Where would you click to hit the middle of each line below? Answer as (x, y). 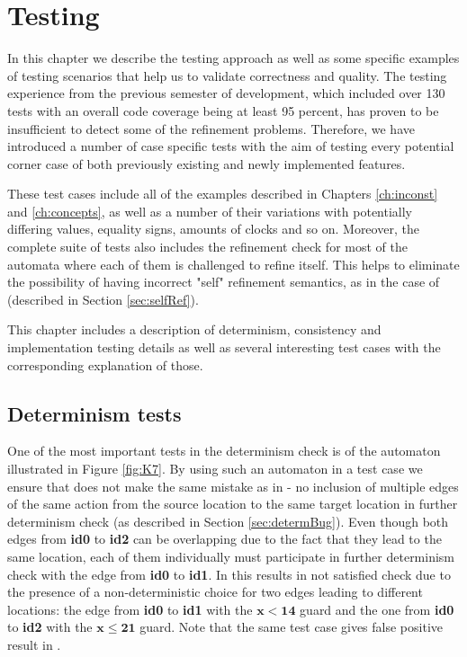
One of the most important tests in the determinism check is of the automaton (224, 451)
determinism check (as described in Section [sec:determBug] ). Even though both (228, 521)
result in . (34, 644)
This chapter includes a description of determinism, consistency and (194, 329)
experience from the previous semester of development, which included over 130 (226, 93)
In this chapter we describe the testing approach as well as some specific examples (233, 58)
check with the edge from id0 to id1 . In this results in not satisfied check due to (229, 574)
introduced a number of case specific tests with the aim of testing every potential (231, 146)
